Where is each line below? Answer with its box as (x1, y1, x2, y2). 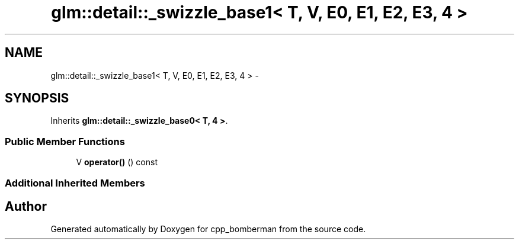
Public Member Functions (5, 135, 125, 147)
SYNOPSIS (5, 91, 69, 106)
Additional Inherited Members (5, 176, 145, 189)
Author (5, 198, 47, 214)
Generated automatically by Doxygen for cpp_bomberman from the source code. (50, 224, 366, 235)
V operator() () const (76, 157, 158, 168)
